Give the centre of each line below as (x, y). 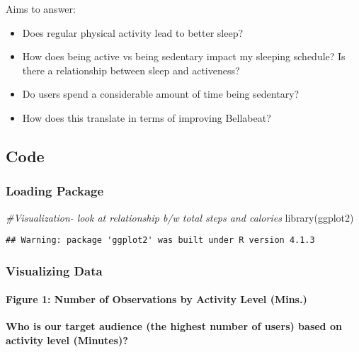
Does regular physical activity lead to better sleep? (133, 32)
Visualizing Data (54, 270)
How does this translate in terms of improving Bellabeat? (147, 117)
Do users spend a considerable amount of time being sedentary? (161, 94)
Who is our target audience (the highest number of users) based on (174, 326)
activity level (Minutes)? (67, 340)
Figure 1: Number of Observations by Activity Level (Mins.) (156, 299)
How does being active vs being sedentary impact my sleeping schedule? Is (184, 56)
